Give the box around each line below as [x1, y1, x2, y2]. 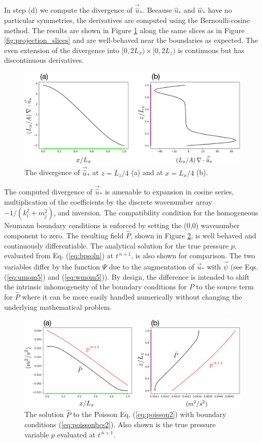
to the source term [196, 281, 254, 292]
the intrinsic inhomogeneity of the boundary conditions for [4, 281, 187, 292]
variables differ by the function [4, 261, 100, 272]
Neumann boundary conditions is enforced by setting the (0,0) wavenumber [4, 220, 240, 231]
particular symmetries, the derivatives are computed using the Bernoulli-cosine [4, 15, 250, 26]
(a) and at [131, 167, 163, 178]
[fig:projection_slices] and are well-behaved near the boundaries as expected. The [4, 35, 258, 45]
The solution [24, 409, 64, 420]
